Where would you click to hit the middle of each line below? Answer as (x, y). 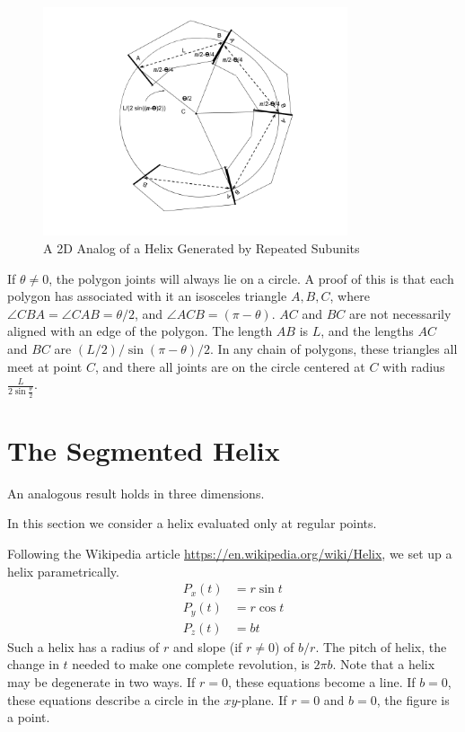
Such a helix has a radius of (83, 646)
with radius (414, 366)
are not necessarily (400, 313)
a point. (29, 717)
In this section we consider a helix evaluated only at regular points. (192, 523)
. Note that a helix (384, 664)
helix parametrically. (63, 571)
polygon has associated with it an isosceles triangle (147, 296)
